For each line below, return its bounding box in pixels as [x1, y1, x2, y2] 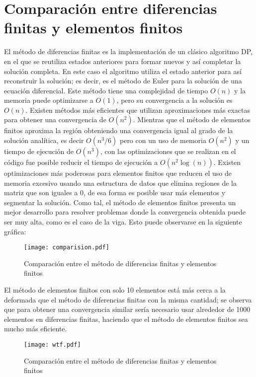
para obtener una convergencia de [4, 114, 106, 125]
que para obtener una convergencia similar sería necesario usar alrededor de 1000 [4, 304, 251, 314]
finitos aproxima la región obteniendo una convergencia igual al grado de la [4, 125, 233, 136]
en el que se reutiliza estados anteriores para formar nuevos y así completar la [4, 56, 241, 66]
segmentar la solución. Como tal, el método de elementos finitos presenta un [4, 197, 236, 207]
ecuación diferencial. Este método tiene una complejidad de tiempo [4, 85, 208, 95]
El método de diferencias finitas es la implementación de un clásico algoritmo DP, [4, 46, 253, 57]
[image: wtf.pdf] [24, 341, 81, 349]
